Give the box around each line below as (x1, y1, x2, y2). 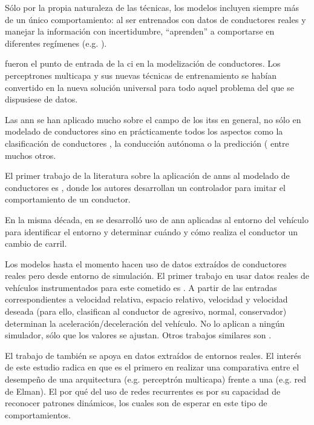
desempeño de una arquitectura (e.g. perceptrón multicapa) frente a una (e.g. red (5, 373, 307, 386)
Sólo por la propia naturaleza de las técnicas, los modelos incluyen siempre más (5, 1, 299, 13)
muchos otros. (5, 149, 56, 161)
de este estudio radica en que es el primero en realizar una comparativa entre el (5, 361, 299, 373)
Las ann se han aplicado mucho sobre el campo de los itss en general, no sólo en (5, 113, 301, 125)
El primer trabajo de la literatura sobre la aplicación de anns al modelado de (5, 169, 290, 182)
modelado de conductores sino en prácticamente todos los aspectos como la (5, 125, 283, 138)
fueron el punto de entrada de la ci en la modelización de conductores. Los (5, 57, 281, 70)
